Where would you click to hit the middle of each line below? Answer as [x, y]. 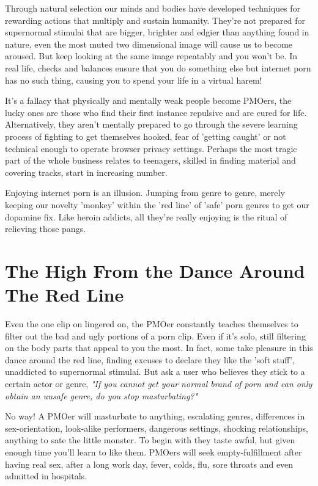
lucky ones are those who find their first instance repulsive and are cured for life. [156, 112]
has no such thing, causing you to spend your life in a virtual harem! [134, 80]
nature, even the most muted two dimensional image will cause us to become [149, 44]
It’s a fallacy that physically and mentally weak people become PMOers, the [148, 100]
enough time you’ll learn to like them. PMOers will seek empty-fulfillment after [153, 452]
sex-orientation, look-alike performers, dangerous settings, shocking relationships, [157, 428]
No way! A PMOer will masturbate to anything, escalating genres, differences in [155, 416]
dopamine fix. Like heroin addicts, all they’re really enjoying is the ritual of [146, 216]
